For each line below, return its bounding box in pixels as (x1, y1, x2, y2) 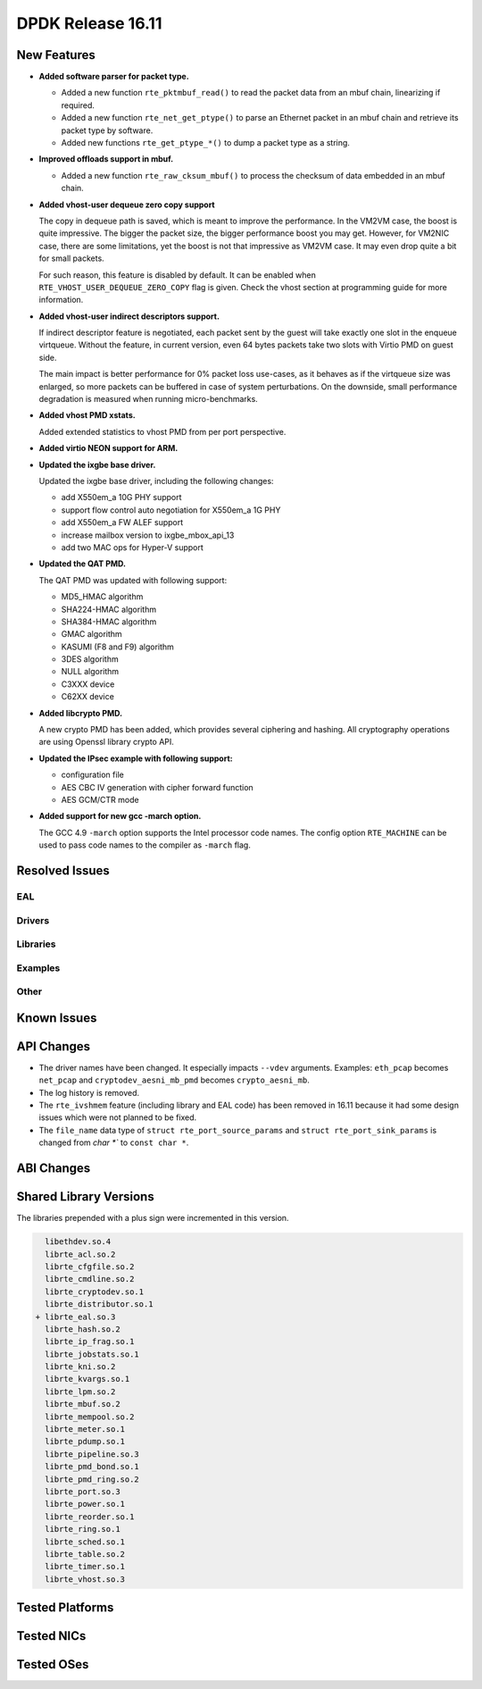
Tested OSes (16, 1657, 89, 1672)
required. (61, 99, 96, 111)
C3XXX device (61, 679, 115, 690)
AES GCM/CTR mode (61, 794, 139, 805)
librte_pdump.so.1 (45, 1436, 125, 1447)
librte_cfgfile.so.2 (45, 1261, 135, 1272)
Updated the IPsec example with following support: (38, 753, 233, 764)
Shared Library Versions (16, 1189, 155, 1205)
